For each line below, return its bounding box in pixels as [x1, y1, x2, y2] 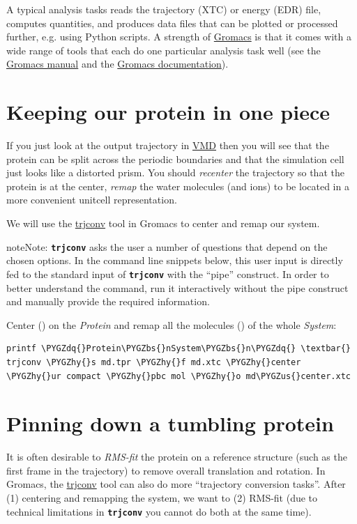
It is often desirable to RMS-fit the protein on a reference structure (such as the [6, 449, 347, 464]
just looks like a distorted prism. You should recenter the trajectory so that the [6, 165, 344, 180]
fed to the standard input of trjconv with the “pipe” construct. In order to [6, 266, 329, 281]
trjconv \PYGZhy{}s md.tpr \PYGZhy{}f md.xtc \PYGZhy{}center [6, 357, 301, 367]
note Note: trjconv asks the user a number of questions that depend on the [6, 239, 328, 254]
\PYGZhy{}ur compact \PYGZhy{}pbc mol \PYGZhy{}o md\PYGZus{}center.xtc [6, 371, 351, 381]
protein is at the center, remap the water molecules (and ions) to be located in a [6, 178, 349, 193]
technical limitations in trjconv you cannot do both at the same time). [6, 504, 312, 518]
